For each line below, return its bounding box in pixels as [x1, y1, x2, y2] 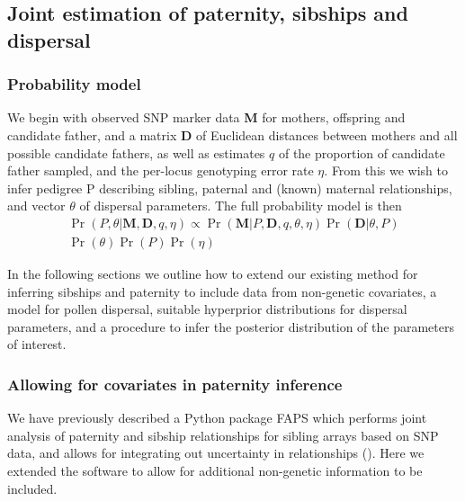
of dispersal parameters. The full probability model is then [79, 196, 402, 215]
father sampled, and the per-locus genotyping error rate [7, 161, 314, 180]
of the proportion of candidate [278, 143, 445, 162]
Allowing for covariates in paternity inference [7, 372, 343, 395]
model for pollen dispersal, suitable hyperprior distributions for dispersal [7, 300, 407, 318]
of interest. [7, 335, 67, 353]
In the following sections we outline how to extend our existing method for [7, 264, 418, 283]
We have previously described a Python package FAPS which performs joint [7, 408, 427, 427]
